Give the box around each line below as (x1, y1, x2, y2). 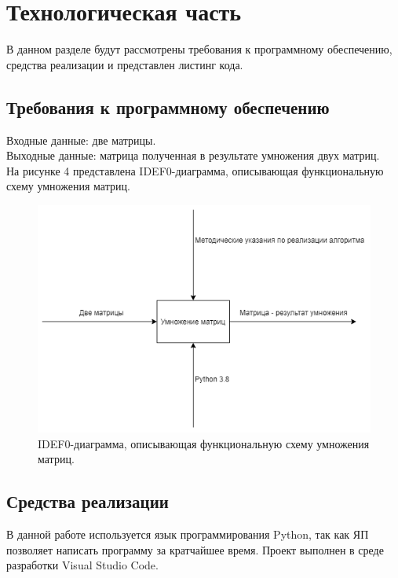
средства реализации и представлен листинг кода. (6, 56, 243, 72)
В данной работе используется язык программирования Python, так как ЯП (6, 526, 369, 543)
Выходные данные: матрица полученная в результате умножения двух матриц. (6, 147, 380, 164)
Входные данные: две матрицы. (6, 131, 156, 148)
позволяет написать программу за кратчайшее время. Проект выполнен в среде (6, 541, 384, 558)
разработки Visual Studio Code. (6, 557, 159, 573)
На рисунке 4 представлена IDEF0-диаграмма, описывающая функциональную (6, 162, 384, 179)
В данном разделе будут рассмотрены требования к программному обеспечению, (6, 41, 393, 57)
